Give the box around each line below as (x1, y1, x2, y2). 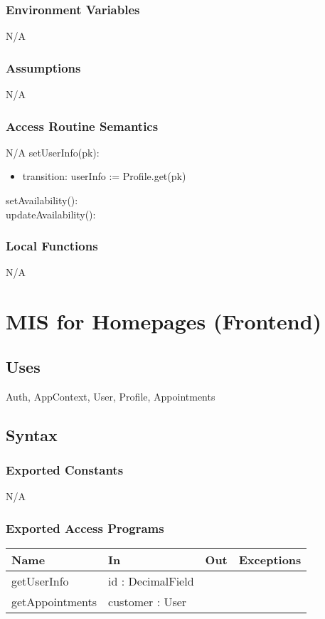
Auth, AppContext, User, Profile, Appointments (6, 388, 215, 403)
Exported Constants (6, 460, 124, 478)
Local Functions (6, 237, 98, 255)
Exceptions (238, 551, 302, 568)
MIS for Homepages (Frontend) (6, 307, 322, 336)
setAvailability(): (6, 193, 78, 208)
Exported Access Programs (6, 519, 164, 536)
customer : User (108, 593, 187, 610)
